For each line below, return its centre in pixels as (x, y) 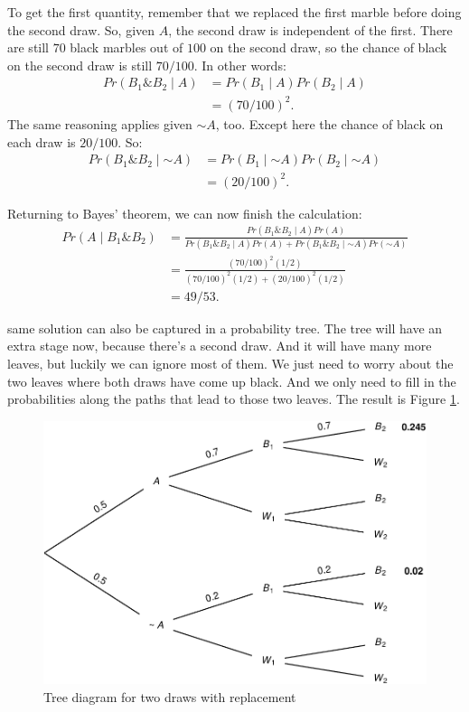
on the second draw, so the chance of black (328, 47)
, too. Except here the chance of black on (329, 123)
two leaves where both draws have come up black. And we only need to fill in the (232, 381)
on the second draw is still (80, 65)
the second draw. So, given (81, 29)
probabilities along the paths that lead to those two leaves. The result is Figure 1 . (234, 399)
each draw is (42, 141)
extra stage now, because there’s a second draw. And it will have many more (220, 346)
